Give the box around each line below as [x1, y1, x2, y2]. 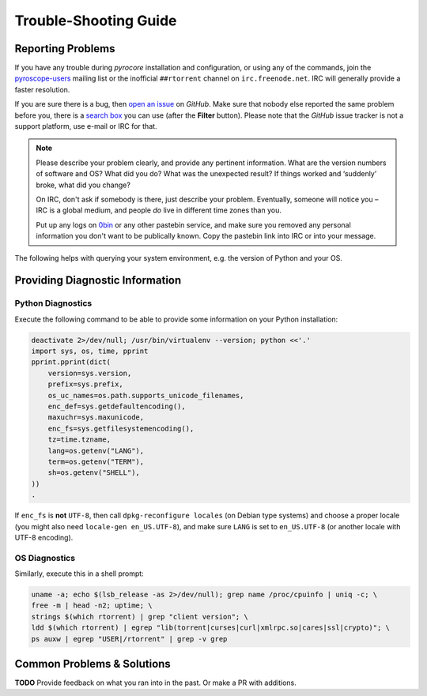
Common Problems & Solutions [14, 657, 172, 671]
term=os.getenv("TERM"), [47, 457, 145, 466]
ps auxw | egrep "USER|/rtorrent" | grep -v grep [31, 634, 228, 643]
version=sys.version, [47, 368, 132, 378]
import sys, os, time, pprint [31, 347, 149, 356]
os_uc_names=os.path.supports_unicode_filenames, [47, 391, 244, 400]
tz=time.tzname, [47, 435, 111, 444]
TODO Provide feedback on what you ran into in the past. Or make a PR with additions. [14, 678, 297, 687]
